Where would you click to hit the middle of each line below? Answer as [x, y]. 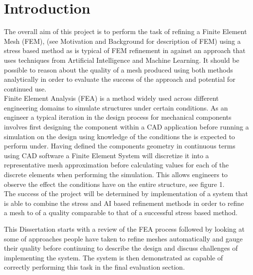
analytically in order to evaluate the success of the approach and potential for [120, 79]
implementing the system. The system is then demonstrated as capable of [114, 257]
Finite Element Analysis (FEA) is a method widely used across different [111, 98]
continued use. [25, 88]
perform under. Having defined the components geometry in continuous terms [120, 146]
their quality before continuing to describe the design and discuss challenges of [121, 248]
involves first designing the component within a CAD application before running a [126, 127]
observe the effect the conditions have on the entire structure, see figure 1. [114, 184]
